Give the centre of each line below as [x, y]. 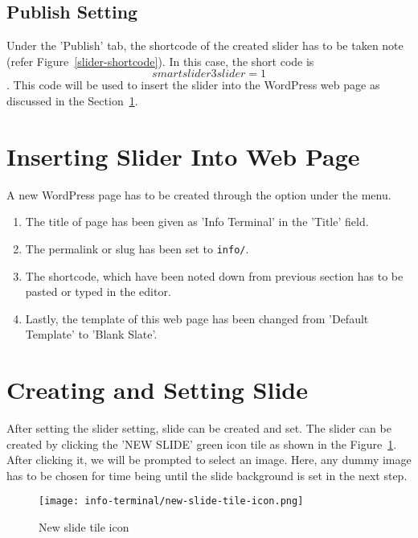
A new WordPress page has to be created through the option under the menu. [199, 194]
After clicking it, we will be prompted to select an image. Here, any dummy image [209, 460]
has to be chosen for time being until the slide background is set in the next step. [207, 475]
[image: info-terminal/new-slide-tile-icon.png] [171, 501]
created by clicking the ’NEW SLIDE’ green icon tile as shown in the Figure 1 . [202, 444]
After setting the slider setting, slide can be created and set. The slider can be [199, 428]
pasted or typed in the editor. [98, 292]
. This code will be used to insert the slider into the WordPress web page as [193, 85]
